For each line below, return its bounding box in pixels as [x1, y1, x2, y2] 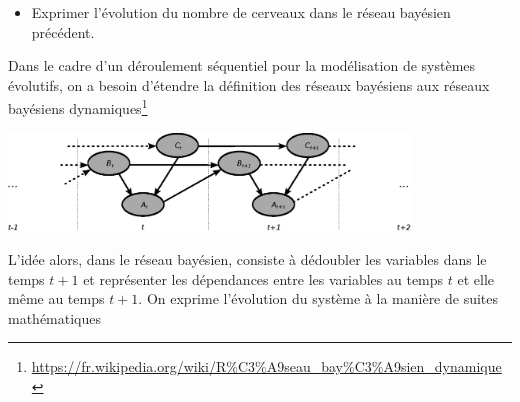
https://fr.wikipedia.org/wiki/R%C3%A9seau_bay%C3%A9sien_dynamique [31, 356, 502, 377]
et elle [457, 268, 494, 289]
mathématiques [8, 307, 102, 328]
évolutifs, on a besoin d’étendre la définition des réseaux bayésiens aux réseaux [8, 74, 490, 95]
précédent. [31, 21, 95, 42]
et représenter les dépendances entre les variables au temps [83, 268, 444, 289]
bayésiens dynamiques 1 [8, 95, 148, 119]
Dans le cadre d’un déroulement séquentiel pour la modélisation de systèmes [8, 55, 476, 76]
